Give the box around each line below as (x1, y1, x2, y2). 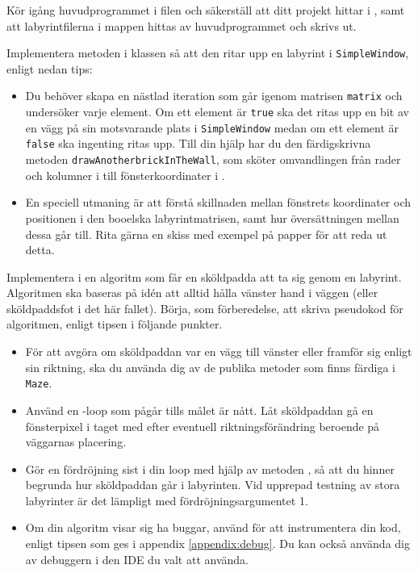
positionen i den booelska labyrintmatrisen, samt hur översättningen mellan (25, 209, 399, 226)
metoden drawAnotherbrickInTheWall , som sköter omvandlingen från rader (25, 151, 401, 168)
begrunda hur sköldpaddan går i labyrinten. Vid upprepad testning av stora (25, 476, 400, 493)
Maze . (25, 374, 52, 391)
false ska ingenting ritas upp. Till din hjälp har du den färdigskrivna (25, 135, 371, 152)
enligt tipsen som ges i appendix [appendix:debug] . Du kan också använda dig (25, 535, 410, 552)
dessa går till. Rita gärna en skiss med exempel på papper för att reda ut (25, 225, 387, 242)
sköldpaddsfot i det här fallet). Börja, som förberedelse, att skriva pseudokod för (6, 299, 403, 316)
